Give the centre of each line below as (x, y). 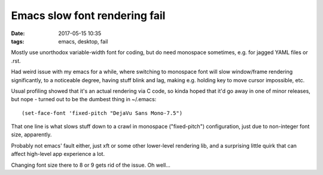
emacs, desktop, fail (83, 41)
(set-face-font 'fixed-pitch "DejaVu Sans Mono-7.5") (102, 113)
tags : (18, 41)
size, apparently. (31, 135)
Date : (18, 33)
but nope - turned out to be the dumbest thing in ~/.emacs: (84, 99)
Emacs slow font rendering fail (88, 15)
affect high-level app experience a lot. (58, 154)
